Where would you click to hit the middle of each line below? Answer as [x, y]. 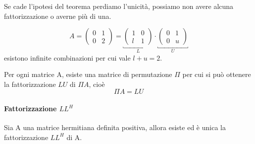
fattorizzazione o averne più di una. [58, 16]
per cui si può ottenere [217, 74]
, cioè [97, 84]
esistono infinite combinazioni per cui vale [67, 57]
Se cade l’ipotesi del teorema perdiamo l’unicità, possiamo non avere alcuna [119, 6]
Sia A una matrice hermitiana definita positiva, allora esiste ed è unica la [115, 127]
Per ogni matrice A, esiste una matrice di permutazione [88, 74]
